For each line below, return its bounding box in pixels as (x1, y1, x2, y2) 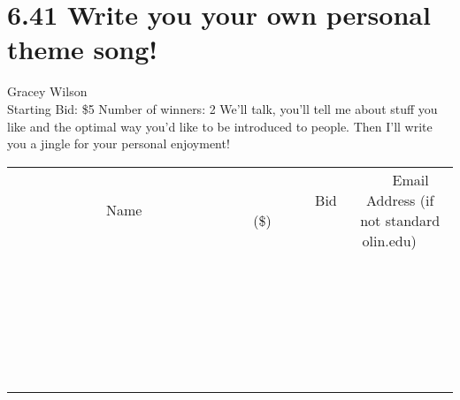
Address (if (366, 189, 434, 210)
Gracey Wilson (7, 82, 88, 101)
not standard (360, 209, 441, 230)
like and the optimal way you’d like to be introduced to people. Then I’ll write (7, 117, 433, 135)
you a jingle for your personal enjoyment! (7, 134, 230, 153)
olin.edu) (362, 230, 417, 251)
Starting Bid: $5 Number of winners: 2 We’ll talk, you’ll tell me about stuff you (7, 99, 438, 117)
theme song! (7, 31, 158, 67)
